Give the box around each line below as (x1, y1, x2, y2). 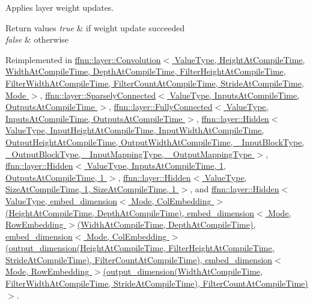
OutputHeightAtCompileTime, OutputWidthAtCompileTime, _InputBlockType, (5, 135, 305, 148)
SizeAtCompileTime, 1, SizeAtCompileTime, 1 (5, 183, 176, 195)
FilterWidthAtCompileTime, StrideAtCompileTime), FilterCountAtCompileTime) (5, 277, 308, 290)
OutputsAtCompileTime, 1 (5, 171, 105, 183)
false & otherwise (5, 33, 69, 46)
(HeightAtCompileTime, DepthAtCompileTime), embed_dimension (5, 206, 255, 219)
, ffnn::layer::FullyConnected (108, 100, 213, 113)
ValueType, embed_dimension (5, 194, 117, 207)
